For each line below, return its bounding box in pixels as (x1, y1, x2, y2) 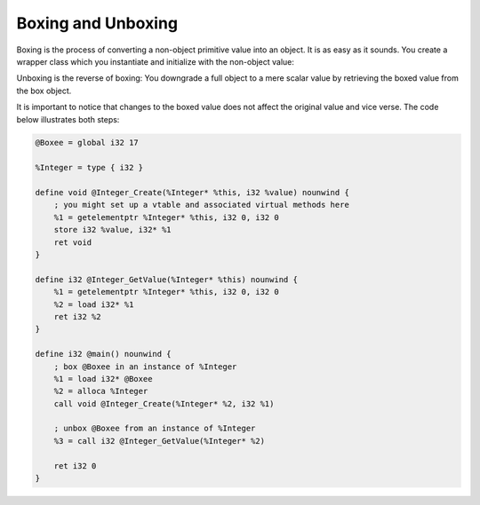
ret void (53, 237, 92, 248)
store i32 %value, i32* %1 (53, 225, 172, 235)
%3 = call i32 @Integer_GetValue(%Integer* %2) (53, 436, 266, 446)
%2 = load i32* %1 (53, 299, 134, 310)
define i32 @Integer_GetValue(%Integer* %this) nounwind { (35, 274, 298, 284)
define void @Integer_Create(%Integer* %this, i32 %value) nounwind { (35, 187, 350, 198)
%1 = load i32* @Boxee (53, 374, 153, 383)
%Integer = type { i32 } (35, 162, 144, 173)
